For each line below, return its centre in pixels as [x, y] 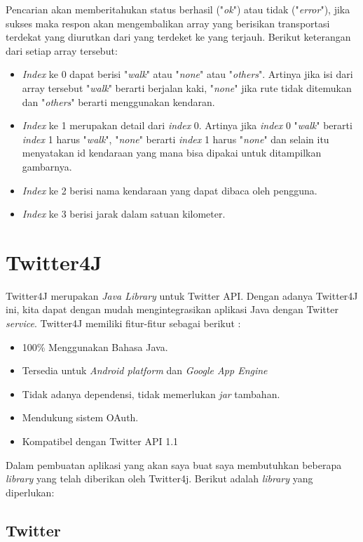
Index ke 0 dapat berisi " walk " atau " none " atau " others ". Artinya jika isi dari [187, 74]
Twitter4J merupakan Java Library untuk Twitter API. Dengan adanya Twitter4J [182, 295]
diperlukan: [30, 492]
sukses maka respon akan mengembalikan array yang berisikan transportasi [168, 23]
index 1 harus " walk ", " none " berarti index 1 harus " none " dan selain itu [176, 139]
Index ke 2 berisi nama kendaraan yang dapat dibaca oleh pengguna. [170, 190]
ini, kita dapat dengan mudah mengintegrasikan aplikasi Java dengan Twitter [172, 309]
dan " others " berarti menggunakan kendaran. [118, 101]
